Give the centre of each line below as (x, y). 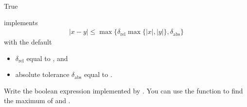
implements (21, 22)
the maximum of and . (37, 100)
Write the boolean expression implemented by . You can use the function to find (123, 91)
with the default (28, 42)
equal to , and (47, 58)
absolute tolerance (42, 74)
